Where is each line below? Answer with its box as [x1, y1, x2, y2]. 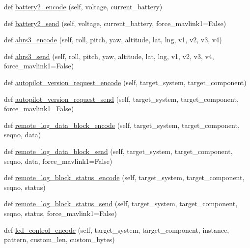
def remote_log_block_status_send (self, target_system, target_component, [4, 198, 238, 209]
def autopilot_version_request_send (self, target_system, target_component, [4, 93, 239, 104]
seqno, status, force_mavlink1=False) [4, 208, 117, 218]
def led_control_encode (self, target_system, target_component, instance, [4, 224, 229, 235]
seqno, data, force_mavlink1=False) [4, 155, 112, 166]
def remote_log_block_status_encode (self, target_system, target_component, [4, 172, 245, 183]
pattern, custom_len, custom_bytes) [4, 234, 115, 245]
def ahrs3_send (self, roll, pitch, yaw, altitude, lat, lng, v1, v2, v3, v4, [4, 51, 214, 61]
